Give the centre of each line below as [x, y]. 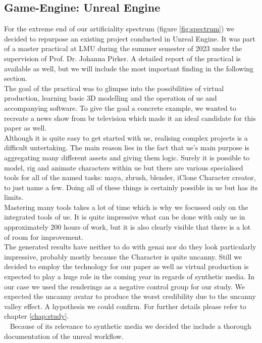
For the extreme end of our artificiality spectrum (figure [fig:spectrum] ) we [119, 29]
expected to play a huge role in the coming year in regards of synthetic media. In [129, 276]
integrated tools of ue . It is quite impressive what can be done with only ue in [125, 217]
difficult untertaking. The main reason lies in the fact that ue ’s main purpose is [127, 147]
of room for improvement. [44, 237]
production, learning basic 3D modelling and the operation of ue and [111, 98]
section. [16, 78]
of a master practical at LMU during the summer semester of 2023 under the [123, 48]
